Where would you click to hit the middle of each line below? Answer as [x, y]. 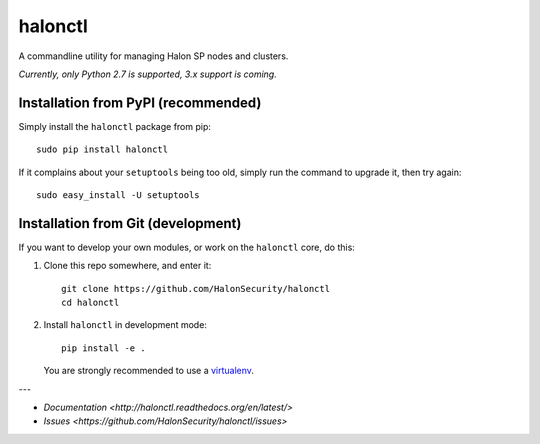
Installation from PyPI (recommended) [140, 102]
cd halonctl [90, 303]
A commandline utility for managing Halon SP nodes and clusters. [153, 56]
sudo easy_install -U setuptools [118, 195]
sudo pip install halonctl [102, 149]
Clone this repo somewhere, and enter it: [127, 266]
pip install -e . [103, 348]
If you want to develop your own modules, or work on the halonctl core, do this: [186, 247]
